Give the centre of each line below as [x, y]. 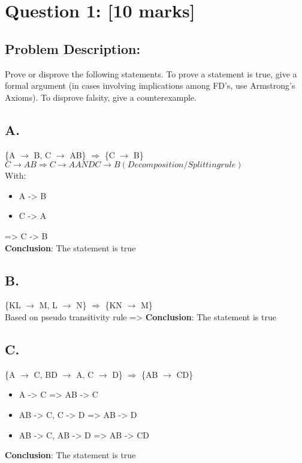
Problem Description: [73, 48]
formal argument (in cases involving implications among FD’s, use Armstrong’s [150, 85]
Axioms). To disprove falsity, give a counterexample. [101, 97]
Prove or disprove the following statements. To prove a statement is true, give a [151, 73]
